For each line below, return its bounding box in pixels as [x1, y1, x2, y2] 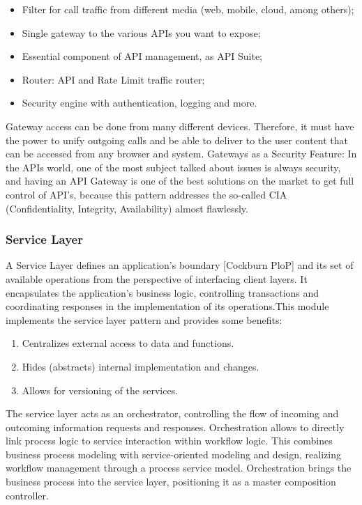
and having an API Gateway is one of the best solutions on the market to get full [6, 173, 354, 188]
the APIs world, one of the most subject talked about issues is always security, [6, 160, 341, 174]
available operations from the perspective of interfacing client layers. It [6, 271, 308, 286]
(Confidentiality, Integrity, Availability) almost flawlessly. [6, 201, 248, 215]
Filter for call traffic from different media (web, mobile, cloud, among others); [22, 2, 354, 16]
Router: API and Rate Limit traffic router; [22, 72, 205, 86]
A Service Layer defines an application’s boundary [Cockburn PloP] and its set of [6, 258, 354, 272]
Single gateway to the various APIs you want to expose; [22, 25, 261, 40]
